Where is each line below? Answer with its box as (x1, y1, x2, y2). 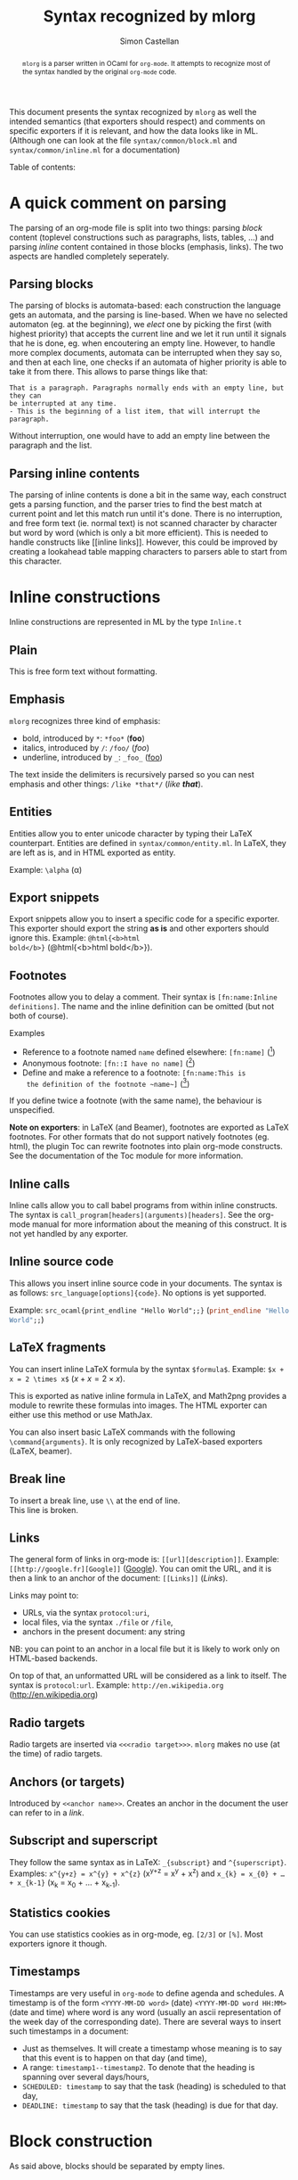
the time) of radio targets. (9, 1748, 103, 1759)
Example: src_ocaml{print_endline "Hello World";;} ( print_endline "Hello (9, 1304, 289, 1315)
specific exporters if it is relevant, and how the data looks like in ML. (9, 125, 259, 136)
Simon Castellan (119, 36, 180, 46)
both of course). (9, 1010, 68, 1022)
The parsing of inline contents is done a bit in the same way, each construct (9, 489, 287, 500)
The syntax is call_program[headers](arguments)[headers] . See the (9, 1210, 256, 1221)
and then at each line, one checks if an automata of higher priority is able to (9, 357, 287, 367)
